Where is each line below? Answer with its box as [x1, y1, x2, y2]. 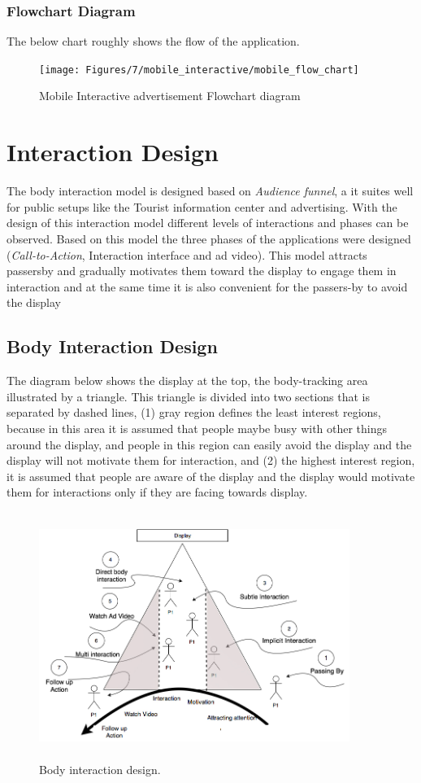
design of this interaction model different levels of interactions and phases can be [7, 214, 409, 231]
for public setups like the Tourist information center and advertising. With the [7, 198, 397, 215]
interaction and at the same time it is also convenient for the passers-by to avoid [7, 278, 408, 295]
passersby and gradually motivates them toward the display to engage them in [7, 262, 397, 279]
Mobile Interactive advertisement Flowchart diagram [39, 87, 301, 104]
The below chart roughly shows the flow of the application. [7, 33, 300, 50]
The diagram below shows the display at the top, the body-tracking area [7, 372, 368, 389]
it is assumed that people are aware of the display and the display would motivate [7, 467, 415, 484]
